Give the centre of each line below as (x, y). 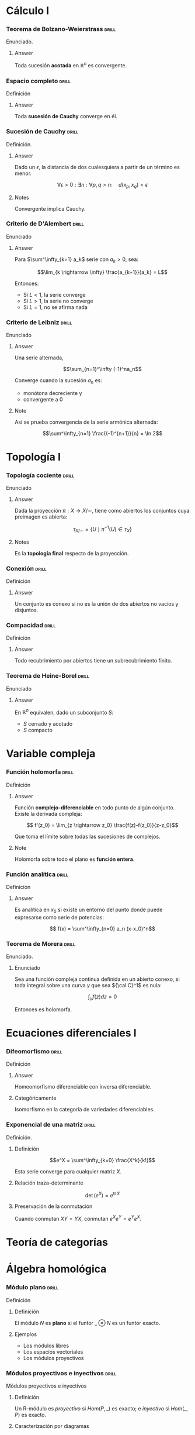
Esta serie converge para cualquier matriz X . (68, 1171)
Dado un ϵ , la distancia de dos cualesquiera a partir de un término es (97, 167)
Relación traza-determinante (49, 1183)
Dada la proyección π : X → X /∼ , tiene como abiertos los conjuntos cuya (102, 511)
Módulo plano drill (32, 1288)
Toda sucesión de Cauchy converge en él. (66, 116)
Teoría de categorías (57, 1242)
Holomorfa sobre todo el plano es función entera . (74, 859)
